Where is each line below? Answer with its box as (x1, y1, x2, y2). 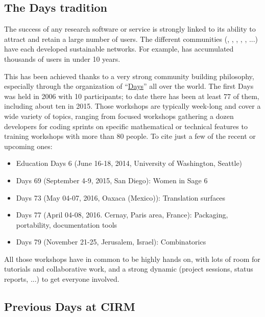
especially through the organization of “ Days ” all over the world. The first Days (4, 81, 254, 91)
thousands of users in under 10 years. (4, 53, 121, 64)
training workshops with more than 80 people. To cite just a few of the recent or (4, 131, 256, 141)
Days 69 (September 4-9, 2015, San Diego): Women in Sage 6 (16, 175, 208, 185)
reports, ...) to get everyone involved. (4, 274, 119, 284)
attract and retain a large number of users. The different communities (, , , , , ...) (4, 33, 258, 44)
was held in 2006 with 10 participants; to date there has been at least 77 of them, (4, 90, 259, 101)
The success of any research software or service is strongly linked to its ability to (4, 23, 256, 34)
